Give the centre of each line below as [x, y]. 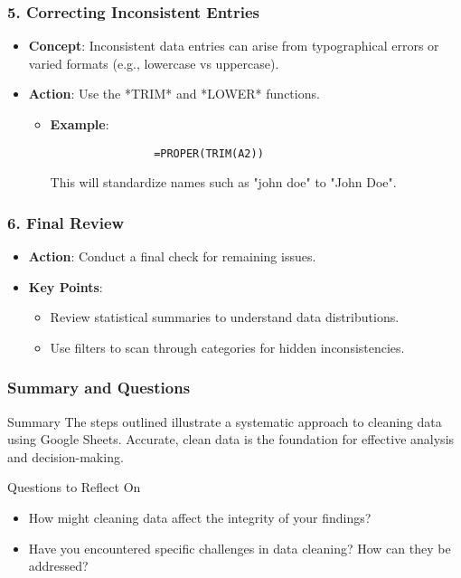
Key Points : [66, 286]
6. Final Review [66, 222]
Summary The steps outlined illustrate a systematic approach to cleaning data [225, 421]
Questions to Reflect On [74, 487]
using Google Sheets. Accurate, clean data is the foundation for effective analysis [231, 439]
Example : [80, 124]
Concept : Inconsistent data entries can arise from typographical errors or [234, 46]
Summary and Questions [99, 388]
